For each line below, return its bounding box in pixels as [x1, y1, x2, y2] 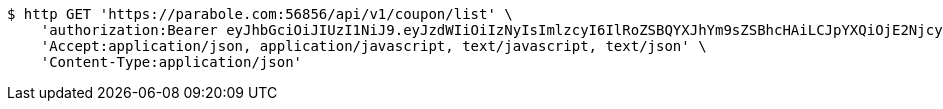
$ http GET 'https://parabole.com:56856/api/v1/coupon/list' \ [7, 6, 513, 22]
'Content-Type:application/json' [40, 54, 303, 70]
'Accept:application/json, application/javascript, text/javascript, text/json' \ [40, 38, 707, 54]
